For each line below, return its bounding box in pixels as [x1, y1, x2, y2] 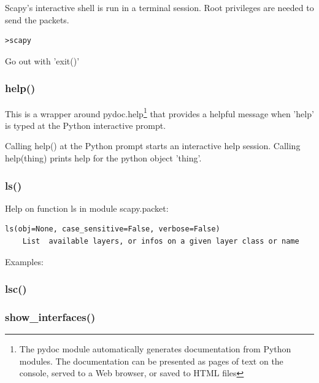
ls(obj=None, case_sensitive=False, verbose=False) [5, 225, 220, 234]
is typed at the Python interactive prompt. [5, 118, 166, 131]
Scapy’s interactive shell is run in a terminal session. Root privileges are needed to [5, 1, 314, 14]
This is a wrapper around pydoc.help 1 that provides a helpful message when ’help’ [5, 105, 314, 120]
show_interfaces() [5, 309, 96, 324]
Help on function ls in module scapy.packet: [5, 201, 169, 214]
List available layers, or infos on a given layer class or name [22, 237, 299, 246]
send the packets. [5, 13, 69, 26]
